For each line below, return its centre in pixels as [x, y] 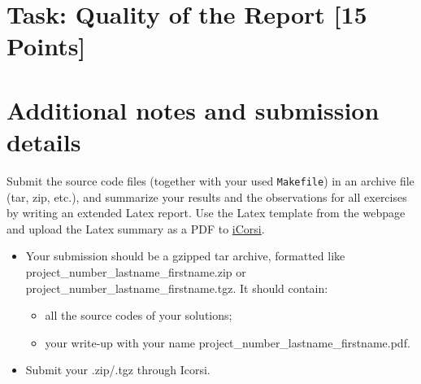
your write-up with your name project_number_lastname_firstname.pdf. [228, 342]
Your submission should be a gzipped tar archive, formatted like [185, 256]
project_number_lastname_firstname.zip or [136, 271]
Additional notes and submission [193, 109]
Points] [46, 46]
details [44, 141]
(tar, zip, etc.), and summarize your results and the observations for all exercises [207, 196]
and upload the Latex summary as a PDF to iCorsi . [136, 228]
